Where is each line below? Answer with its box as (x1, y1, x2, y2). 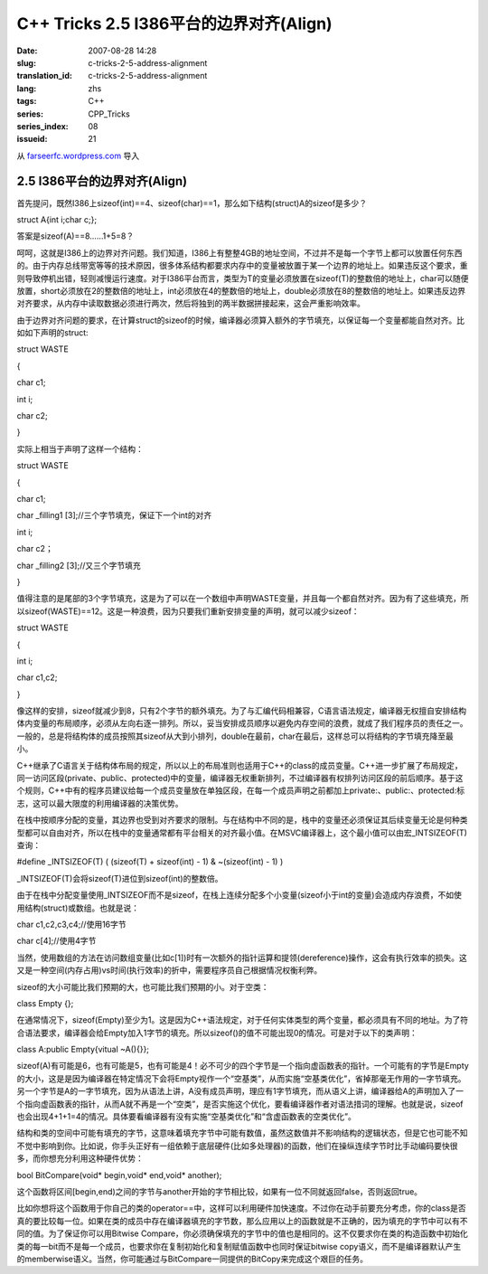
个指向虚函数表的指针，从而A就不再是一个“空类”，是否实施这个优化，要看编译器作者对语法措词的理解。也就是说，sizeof (16, 1099, 465, 1109)
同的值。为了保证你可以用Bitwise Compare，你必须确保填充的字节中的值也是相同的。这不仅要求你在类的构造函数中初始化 (16, 1228, 469, 1239)
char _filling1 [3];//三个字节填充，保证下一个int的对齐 (16, 510, 212, 521)
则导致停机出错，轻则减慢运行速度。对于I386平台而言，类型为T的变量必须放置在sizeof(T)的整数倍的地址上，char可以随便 (16, 272, 469, 284)
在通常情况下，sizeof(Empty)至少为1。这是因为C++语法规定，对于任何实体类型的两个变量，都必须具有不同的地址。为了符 (16, 1014, 469, 1025)
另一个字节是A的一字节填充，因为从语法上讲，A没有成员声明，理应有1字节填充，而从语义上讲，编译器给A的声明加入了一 (16, 1086, 465, 1097)
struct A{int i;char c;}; (16, 213, 98, 225)
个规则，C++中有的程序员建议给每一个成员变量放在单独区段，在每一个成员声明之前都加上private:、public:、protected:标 (16, 785, 465, 796)
